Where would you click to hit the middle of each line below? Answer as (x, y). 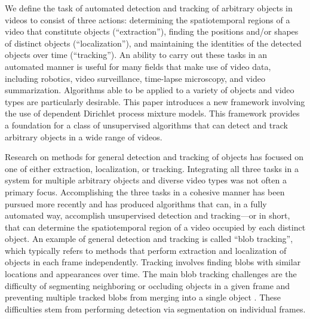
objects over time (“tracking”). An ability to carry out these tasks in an (136, 55)
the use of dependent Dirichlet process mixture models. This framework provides (152, 113)
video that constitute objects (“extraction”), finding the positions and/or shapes (152, 31)
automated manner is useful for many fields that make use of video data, (138, 66)
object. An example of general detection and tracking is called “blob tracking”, (149, 239)
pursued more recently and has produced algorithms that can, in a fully (136, 203)
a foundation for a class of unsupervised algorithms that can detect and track (146, 125)
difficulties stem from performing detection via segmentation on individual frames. (155, 309)
